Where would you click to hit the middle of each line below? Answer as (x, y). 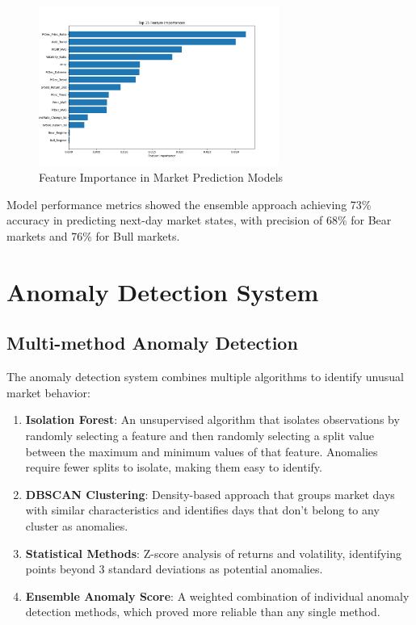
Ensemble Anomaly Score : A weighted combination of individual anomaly (217, 596)
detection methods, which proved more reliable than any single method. (203, 612)
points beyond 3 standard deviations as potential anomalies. (174, 569)
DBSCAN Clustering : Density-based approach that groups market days (210, 494)
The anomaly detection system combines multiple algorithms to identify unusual (205, 377)
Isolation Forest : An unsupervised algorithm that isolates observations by (212, 419)
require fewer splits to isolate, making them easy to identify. (174, 467)
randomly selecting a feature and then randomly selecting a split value (200, 435)
